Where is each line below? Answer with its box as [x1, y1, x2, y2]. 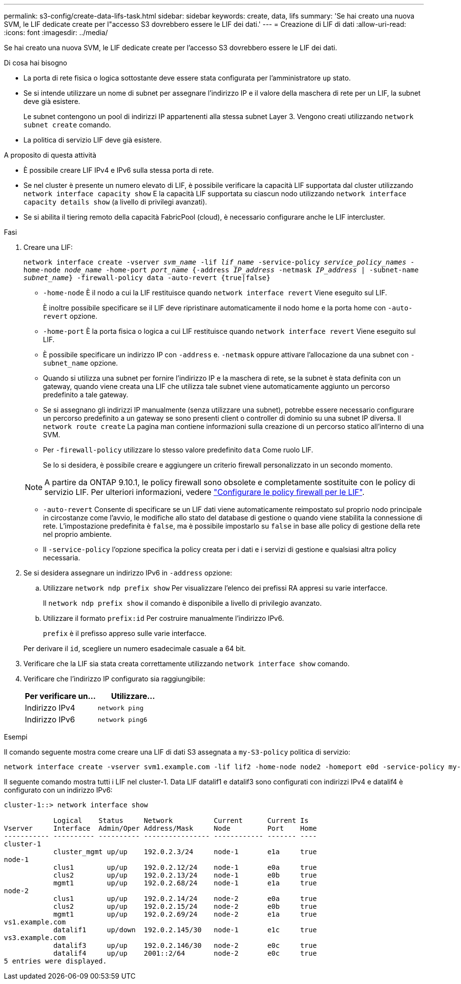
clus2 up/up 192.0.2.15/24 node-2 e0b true [53, 902, 317, 910]
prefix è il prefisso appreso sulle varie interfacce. [43, 629, 207, 637]
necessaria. [43, 553, 80, 562]
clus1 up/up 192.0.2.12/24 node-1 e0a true [53, 863, 317, 871]
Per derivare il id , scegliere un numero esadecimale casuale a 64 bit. [23, 644, 246, 653]
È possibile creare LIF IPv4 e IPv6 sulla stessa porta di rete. [23, 166, 214, 174]
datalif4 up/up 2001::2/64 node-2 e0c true [53, 949, 317, 957]
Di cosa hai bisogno [4, 59, 67, 67]
